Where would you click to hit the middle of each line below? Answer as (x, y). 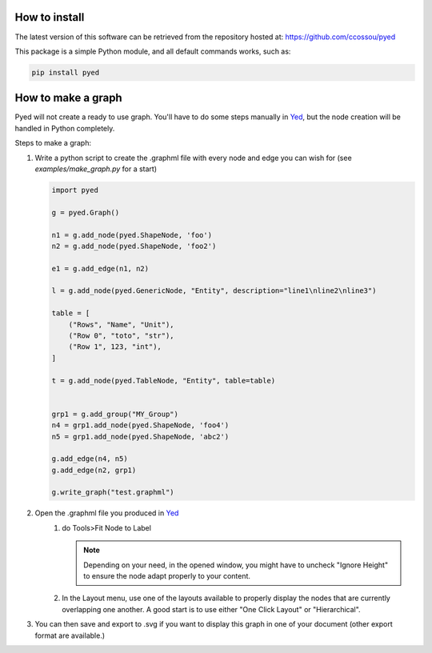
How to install (50, 17)
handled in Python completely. (65, 128)
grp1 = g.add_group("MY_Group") (115, 414)
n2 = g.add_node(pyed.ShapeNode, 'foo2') (134, 246)
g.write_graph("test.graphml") (113, 493)
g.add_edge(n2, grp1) (94, 470)
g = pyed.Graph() (86, 212)
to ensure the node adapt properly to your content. (167, 576)
